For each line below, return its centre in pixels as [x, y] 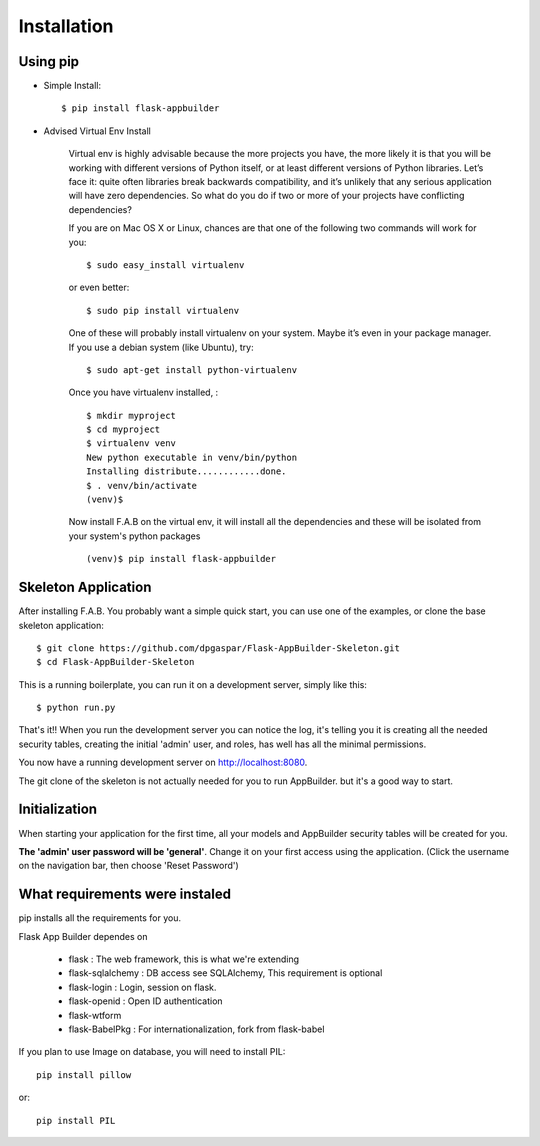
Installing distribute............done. [186, 471]
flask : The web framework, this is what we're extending [184, 959]
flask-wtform [95, 1015]
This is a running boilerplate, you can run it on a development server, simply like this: [192, 684]
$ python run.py [76, 708]
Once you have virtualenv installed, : [143, 392]
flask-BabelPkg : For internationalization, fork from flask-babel [196, 1029]
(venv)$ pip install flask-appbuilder [181, 559]
